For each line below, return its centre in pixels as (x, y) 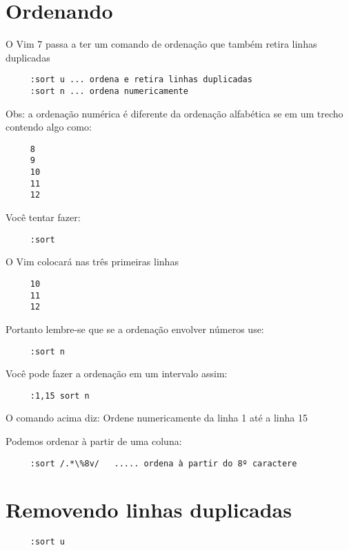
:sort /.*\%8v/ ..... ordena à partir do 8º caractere (163, 463)
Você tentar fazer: (43, 217)
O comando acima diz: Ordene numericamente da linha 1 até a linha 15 (157, 418)
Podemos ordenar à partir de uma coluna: (94, 441)
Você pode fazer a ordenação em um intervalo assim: (117, 373)
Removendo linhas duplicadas (149, 510)
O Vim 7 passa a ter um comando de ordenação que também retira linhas (161, 44)
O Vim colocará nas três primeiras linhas (92, 262)
